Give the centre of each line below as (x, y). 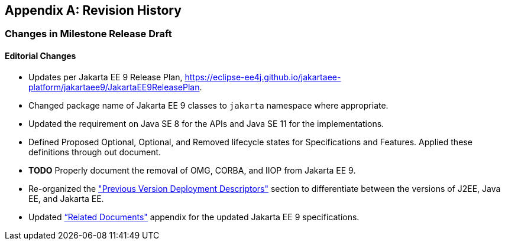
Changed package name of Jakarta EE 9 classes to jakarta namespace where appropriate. (208, 105)
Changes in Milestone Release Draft (88, 34)
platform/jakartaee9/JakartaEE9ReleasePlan (114, 87)
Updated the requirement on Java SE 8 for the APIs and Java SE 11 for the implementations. (206, 123)
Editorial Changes (41, 56)
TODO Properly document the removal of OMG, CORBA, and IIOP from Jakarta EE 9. (192, 170)
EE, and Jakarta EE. (66, 198)
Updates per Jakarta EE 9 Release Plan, (106, 77)
